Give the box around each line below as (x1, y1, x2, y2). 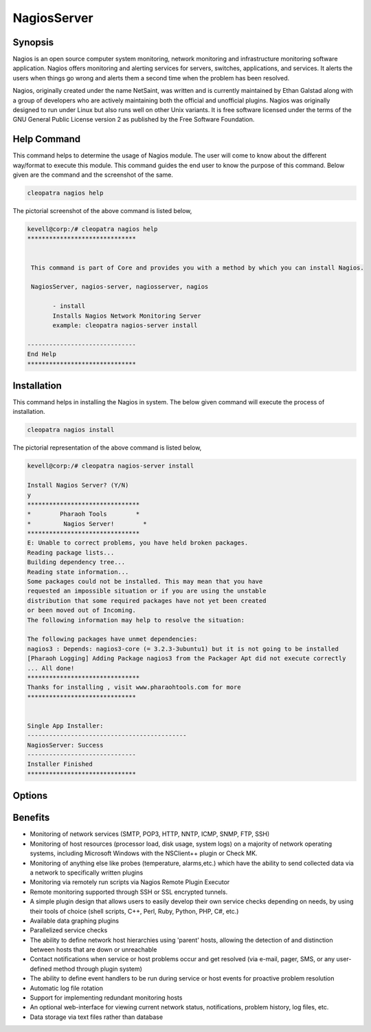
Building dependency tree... (27, 558, 126, 567)
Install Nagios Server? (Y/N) (27, 481, 129, 490)
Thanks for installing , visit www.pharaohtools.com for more (27, 683, 241, 691)
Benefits (12, 812, 50, 824)
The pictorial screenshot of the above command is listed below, (12, 207, 192, 215)
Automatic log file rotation (30, 984, 103, 992)
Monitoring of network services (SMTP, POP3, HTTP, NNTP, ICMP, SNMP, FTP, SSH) (30, 830, 270, 838)
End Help (27, 351, 57, 358)
